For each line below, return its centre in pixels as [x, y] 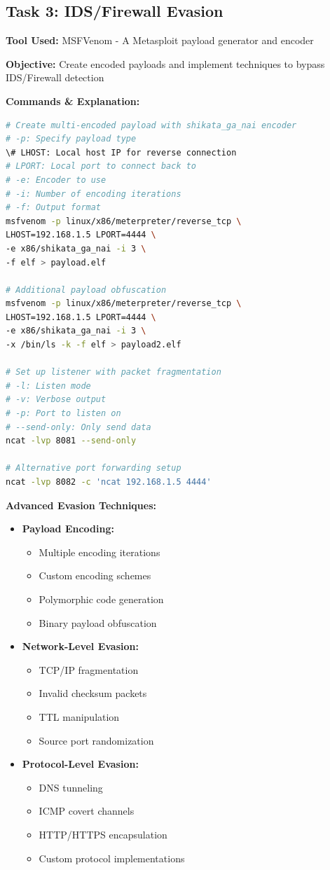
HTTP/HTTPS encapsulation [103, 834]
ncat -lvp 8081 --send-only [71, 441]
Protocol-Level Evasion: [80, 764]
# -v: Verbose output [56, 400]
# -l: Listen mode [48, 386]
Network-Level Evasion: [80, 646]
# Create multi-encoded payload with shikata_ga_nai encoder [151, 125]
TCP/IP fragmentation [89, 669]
